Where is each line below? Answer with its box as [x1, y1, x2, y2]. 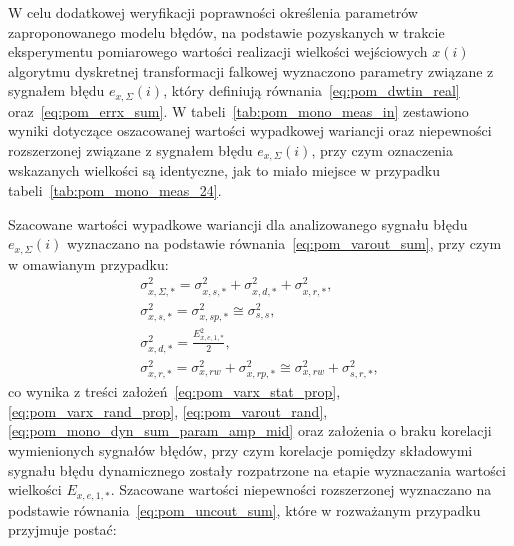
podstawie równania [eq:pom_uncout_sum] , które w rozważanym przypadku [8, 499, 481, 520]
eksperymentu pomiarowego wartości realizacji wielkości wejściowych [8, 41, 428, 62]
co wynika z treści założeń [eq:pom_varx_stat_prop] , [8, 381, 341, 402]
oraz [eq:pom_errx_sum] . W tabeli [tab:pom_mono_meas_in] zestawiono [8, 100, 469, 121]
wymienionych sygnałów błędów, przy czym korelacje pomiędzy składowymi [8, 439, 473, 460]
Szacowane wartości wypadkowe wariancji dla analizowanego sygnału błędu [8, 213, 468, 234]
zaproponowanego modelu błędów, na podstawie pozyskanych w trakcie [8, 21, 445, 42]
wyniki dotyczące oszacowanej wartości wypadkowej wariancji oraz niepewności [8, 120, 492, 141]
